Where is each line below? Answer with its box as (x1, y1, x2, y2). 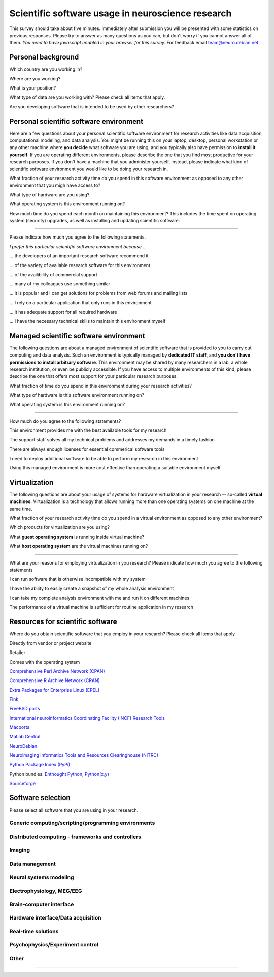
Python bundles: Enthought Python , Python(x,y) (9, 771, 109, 777)
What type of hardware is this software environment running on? (9, 392, 145, 398)
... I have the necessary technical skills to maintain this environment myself (9, 318, 166, 324)
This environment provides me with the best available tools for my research (9, 427, 167, 433)
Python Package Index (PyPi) (9, 761, 71, 767)
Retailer (9, 649, 25, 656)
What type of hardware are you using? (9, 191, 90, 198)
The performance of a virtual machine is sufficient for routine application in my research (9, 604, 194, 610)
